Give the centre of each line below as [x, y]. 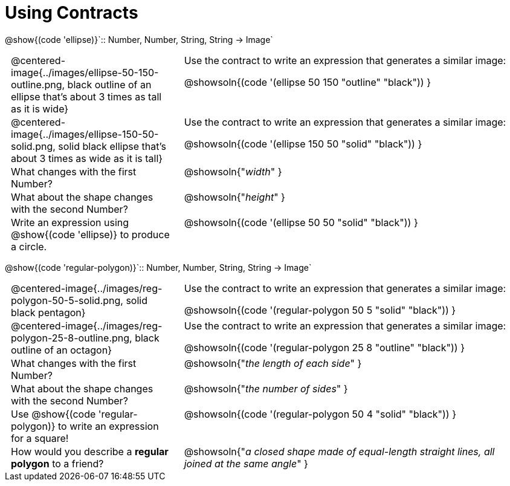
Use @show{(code [53, 414]
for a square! [40, 438]
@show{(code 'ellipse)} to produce [90, 234]
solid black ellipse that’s [112, 146]
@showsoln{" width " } [233, 171]
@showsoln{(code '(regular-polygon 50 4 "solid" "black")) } [320, 414]
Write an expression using [70, 222]
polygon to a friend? [57, 463]
